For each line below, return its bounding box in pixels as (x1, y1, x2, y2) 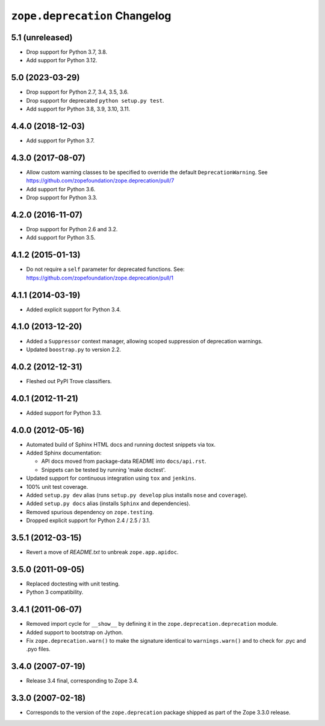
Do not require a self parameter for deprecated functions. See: (26, 266, 185, 273)
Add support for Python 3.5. (26, 234, 96, 241)
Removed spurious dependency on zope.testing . (26, 508, 154, 515)
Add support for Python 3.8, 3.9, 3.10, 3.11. (26, 106, 131, 113)
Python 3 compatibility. (26, 588, 84, 596)
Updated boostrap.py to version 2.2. (26, 346, 122, 353)
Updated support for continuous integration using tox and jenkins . (26, 474, 196, 482)
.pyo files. (26, 646, 51, 653)
